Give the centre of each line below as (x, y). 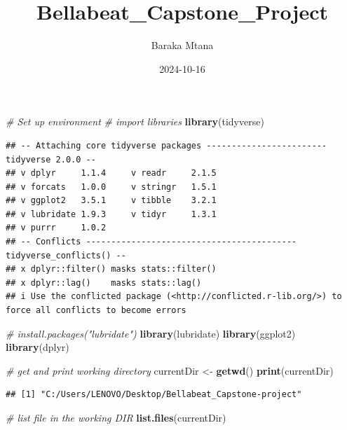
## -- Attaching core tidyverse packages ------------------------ (166, 145)
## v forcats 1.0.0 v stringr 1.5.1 (111, 187)
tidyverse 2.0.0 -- (51, 159)
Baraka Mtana (182, 45)
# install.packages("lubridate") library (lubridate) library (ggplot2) (151, 333)
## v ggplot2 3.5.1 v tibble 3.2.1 (111, 201)
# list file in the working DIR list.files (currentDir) (116, 417)
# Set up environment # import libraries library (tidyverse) (135, 122)
